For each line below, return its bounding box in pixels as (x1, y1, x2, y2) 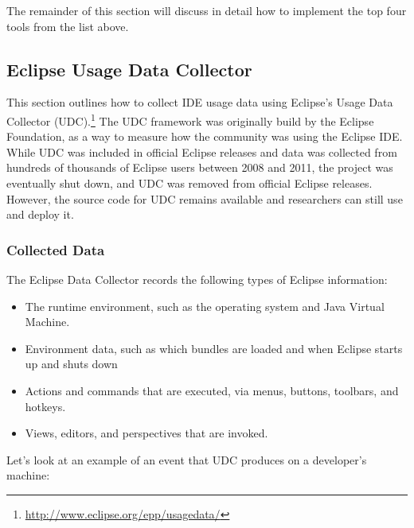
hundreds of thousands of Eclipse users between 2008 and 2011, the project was (6, 159, 393, 176)
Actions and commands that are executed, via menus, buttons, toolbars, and (25, 382, 399, 398)
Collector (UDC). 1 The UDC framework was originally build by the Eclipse (6, 110, 374, 129)
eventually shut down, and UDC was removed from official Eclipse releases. (6, 175, 373, 192)
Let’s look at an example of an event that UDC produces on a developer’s (6, 451, 367, 468)
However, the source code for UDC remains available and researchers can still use (6, 190, 403, 207)
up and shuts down (25, 355, 118, 372)
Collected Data (6, 239, 105, 259)
